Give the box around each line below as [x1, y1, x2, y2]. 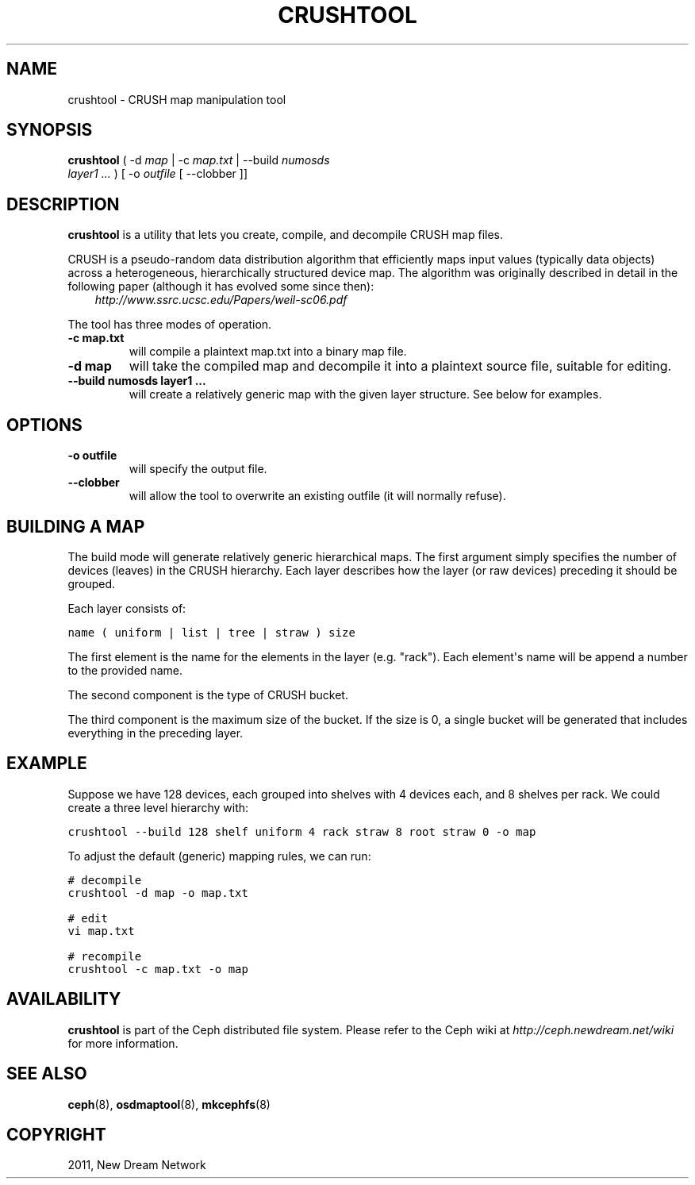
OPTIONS [6, 414, 83, 435]
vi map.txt [67, 924, 135, 937]
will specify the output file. [129, 462, 267, 476]
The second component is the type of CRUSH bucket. [67, 687, 348, 702]
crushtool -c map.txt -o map [67, 962, 248, 975]
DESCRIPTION [6, 194, 120, 214]
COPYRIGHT [6, 1124, 106, 1145]
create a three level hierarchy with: [67, 800, 249, 814]
